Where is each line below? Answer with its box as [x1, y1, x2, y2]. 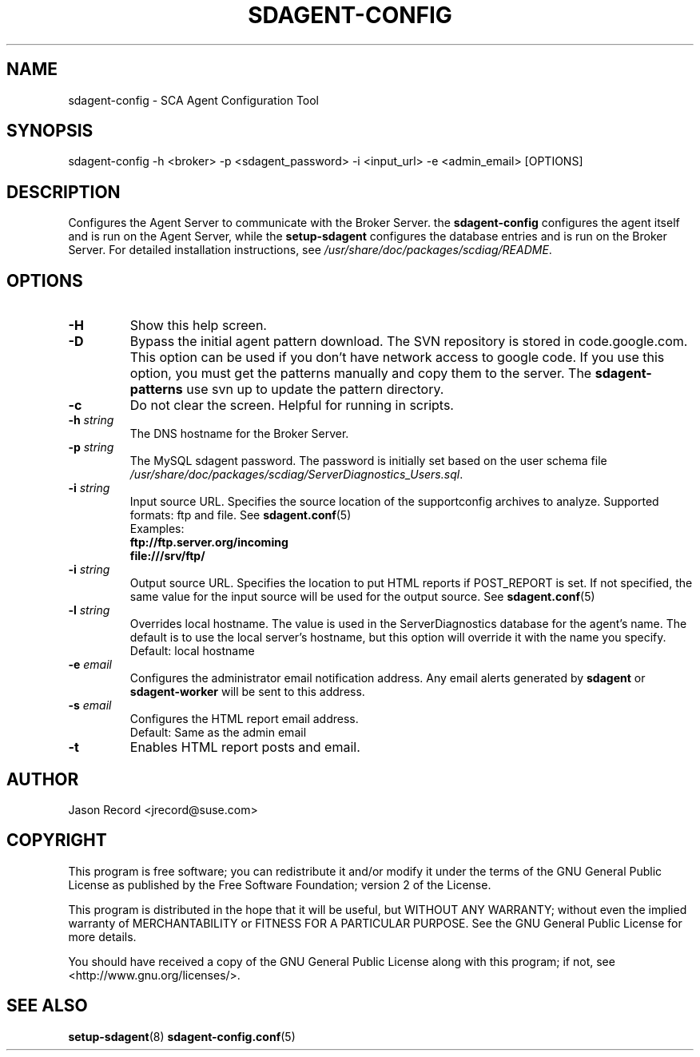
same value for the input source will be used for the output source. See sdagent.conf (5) [129, 590, 595, 604]
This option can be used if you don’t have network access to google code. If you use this [129, 349, 665, 366]
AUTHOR [6, 769, 79, 789]
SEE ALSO [6, 995, 88, 1016]
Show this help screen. [129, 317, 267, 334]
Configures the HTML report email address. [129, 712, 359, 726]
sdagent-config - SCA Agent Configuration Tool [68, 93, 320, 107]
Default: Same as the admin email [129, 725, 307, 740]
